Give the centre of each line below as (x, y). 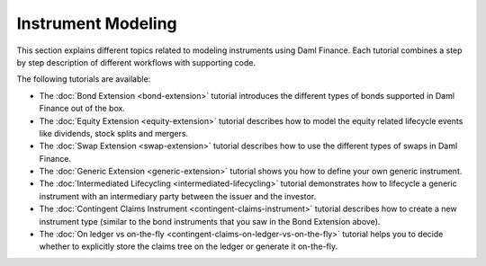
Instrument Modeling (97, 23)
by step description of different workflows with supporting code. (136, 62)
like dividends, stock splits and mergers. (114, 133)
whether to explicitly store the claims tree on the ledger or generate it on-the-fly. (188, 246)
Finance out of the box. (82, 109)
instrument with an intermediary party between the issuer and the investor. (178, 196)
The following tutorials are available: (84, 79)
